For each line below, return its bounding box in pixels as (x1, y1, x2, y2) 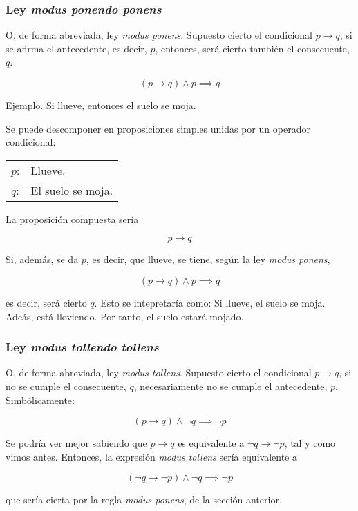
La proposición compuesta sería (6, 211, 139, 226)
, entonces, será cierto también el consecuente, (155, 41, 350, 55)
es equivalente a (178, 436, 245, 450)
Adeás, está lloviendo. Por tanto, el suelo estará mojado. (6, 309, 244, 323)
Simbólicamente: (6, 392, 75, 407)
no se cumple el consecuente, (6, 378, 126, 393)
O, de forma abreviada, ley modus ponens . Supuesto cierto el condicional (6, 28, 312, 42)
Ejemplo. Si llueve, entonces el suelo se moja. (6, 98, 196, 112)
